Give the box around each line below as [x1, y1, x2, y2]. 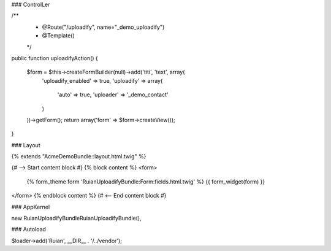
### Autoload [11, 226, 46, 233]
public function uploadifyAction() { [11, 54, 98, 61]
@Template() [42, 32, 75, 39]
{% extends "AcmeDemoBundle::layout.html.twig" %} [11, 153, 146, 160]
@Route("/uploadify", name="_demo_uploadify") [42, 23, 165, 31]
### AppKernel [11, 203, 50, 210]
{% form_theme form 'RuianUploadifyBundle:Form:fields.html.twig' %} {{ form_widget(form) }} [26, 178, 265, 185]
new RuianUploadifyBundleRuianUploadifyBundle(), [11, 215, 142, 222]
